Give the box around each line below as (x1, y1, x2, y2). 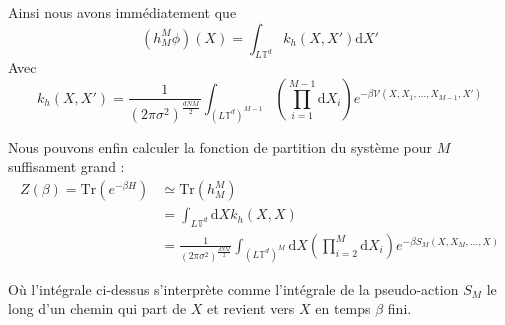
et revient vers (207, 298, 295, 319)
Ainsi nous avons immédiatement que (8, 2, 237, 22)
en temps (315, 298, 371, 319)
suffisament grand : (8, 156, 125, 177)
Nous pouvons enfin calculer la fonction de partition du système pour (8, 136, 432, 157)
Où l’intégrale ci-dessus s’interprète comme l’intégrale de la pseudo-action (8, 278, 459, 299)
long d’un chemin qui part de (8, 298, 187, 319)
